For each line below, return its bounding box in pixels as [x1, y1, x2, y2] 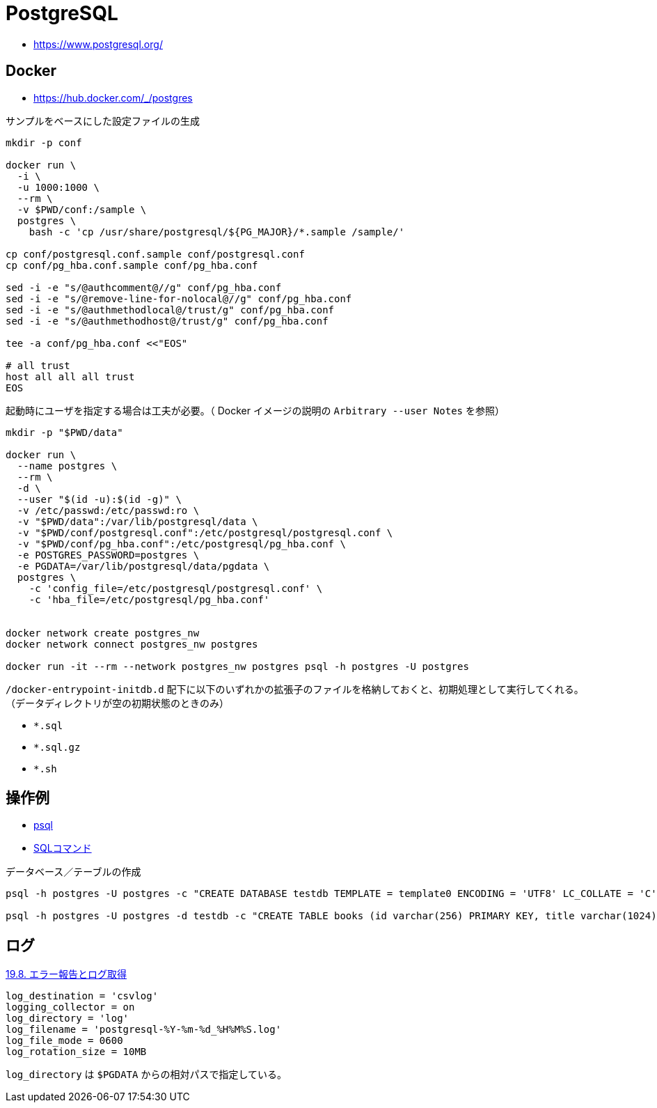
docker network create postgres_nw [6, 627, 200, 639]
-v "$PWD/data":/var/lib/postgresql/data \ [17, 515, 258, 527]
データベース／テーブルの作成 [6, 866, 141, 878]
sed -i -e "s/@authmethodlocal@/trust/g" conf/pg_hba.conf [6, 304, 335, 315]
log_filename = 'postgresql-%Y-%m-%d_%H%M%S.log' [6, 1024, 282, 1036]
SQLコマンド [33, 842, 92, 855]
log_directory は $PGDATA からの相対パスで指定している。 [6, 1068, 287, 1081]
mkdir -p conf [6, 136, 82, 148]
